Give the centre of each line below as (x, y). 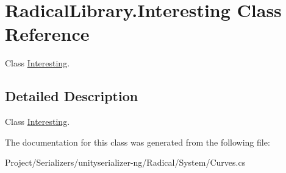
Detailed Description (72, 96)
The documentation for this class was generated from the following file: (138, 142)
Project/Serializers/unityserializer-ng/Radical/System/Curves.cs (125, 162)
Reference (47, 34)
